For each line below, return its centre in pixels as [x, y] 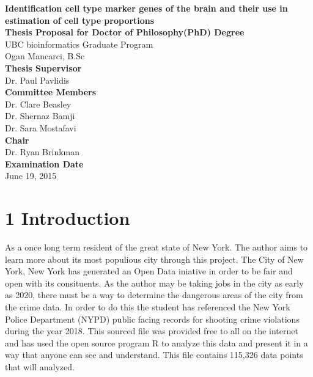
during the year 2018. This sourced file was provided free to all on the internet [152, 331]
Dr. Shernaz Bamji [40, 116]
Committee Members [51, 92]
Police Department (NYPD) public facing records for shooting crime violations [152, 319]
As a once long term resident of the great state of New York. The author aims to [156, 247]
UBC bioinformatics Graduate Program [79, 44]
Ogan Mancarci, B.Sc [45, 56]
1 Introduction [68, 218]
